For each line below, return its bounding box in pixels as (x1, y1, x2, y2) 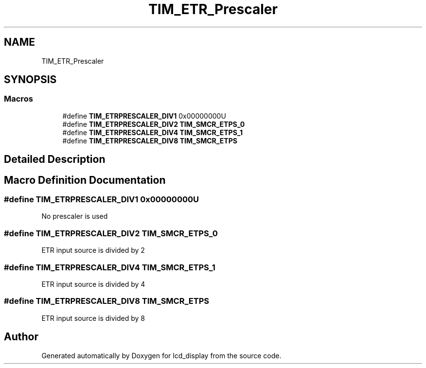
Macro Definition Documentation (4, 174, 166, 186)
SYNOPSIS (4, 73, 57, 86)
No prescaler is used (41, 212, 108, 221)
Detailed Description (4, 153, 106, 166)
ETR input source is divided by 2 (41, 246, 145, 255)
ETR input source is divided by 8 (41, 314, 145, 322)
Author (4, 331, 38, 343)
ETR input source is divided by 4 (41, 280, 145, 288)
